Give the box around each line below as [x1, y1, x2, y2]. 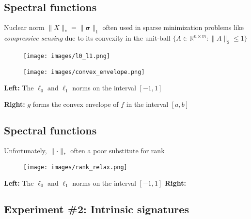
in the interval [126, 99, 169, 109]
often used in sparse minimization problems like [102, 22, 244, 32]
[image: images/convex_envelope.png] [23, 69, 145, 76]
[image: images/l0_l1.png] [23, 52, 110, 59]
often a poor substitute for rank [70, 145, 165, 155]
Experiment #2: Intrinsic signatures [4, 201, 189, 216]
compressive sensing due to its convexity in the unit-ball [4, 33, 171, 43]
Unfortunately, [4, 145, 47, 155]
